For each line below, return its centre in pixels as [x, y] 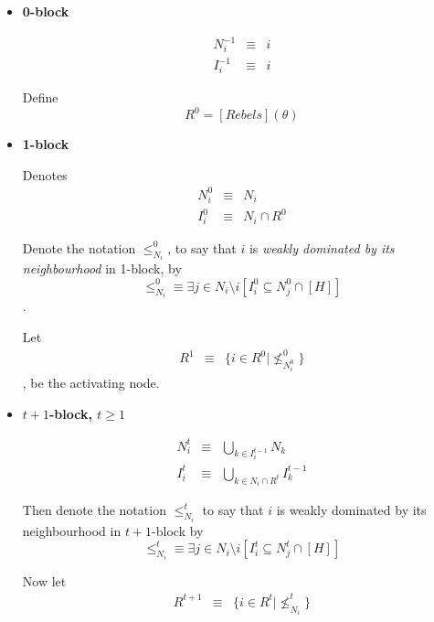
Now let [44, 580]
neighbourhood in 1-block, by [102, 268]
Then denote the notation [94, 510]
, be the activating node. [91, 382]
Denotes [45, 174]
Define [40, 97]
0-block [46, 11]
